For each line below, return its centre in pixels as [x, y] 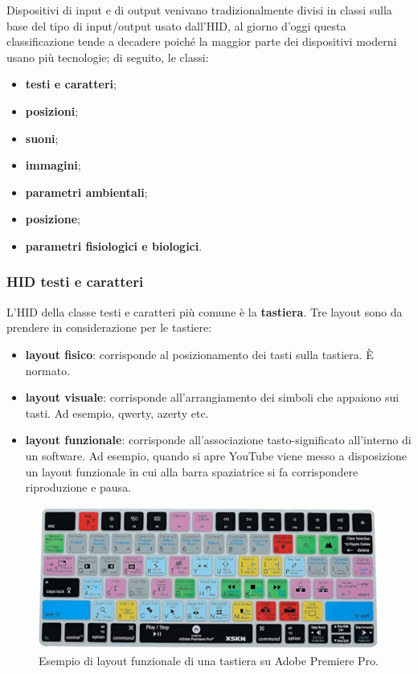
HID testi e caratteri [75, 282]
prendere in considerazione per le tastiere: [109, 327]
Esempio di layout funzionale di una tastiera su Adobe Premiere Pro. [209, 661]
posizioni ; [52, 110]
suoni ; [42, 138]
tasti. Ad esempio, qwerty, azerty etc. [117, 413]
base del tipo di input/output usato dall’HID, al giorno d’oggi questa [176, 25]
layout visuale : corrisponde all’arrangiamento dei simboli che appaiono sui [212, 397]
